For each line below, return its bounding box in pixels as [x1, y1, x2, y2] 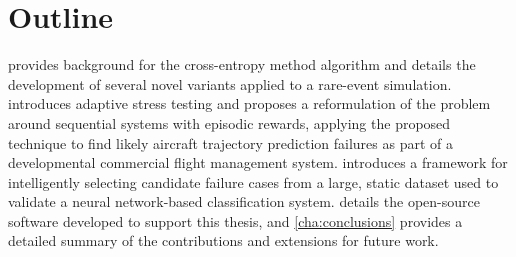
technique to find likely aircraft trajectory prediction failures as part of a [8, 132, 453, 153]
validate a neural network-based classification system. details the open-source [8, 191, 480, 212]
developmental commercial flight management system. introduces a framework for [8, 152, 508, 173]
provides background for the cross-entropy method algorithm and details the [8, 54, 476, 75]
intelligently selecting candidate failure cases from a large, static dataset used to [8, 171, 499, 192]
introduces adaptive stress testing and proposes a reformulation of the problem [8, 93, 491, 114]
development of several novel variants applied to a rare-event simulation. [8, 73, 452, 94]
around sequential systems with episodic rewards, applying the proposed [8, 112, 451, 133]
